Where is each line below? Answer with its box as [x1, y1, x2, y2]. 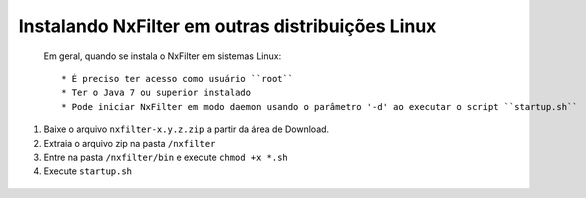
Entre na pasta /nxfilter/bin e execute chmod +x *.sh [43, 151, 289, 163]
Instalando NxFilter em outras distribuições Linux [18, 15, 437, 37]
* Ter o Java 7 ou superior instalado [61, 87, 252, 99]
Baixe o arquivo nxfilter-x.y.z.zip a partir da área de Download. [43, 123, 330, 135]
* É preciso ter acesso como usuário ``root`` [61, 73, 294, 84]
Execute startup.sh [43, 165, 133, 177]
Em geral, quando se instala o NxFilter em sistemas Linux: [43, 50, 282, 62]
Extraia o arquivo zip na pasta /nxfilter [43, 137, 216, 149]
